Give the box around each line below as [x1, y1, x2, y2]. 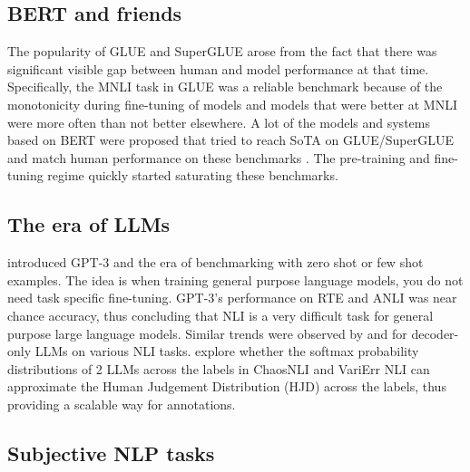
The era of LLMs [7, 210, 171, 238]
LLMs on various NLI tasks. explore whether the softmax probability [34, 342, 419, 361]
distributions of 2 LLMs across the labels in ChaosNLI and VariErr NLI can [7, 359, 430, 378]
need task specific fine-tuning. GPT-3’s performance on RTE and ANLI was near [7, 288, 457, 307]
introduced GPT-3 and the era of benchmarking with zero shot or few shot [7, 253, 424, 272]
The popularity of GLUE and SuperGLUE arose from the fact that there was [7, 42, 437, 61]
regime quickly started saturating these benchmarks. [47, 166, 338, 185]
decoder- [411, 323, 459, 342]
